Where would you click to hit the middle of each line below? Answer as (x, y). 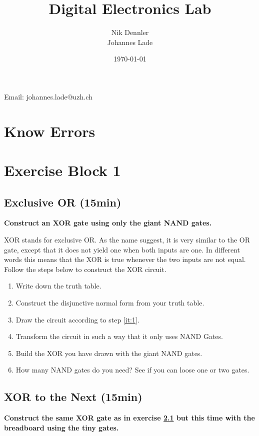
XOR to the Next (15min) (73, 397)
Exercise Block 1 (62, 170)
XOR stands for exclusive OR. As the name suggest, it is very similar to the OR (127, 240)
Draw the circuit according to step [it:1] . (77, 319)
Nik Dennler (130, 32)
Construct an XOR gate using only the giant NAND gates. (108, 223)
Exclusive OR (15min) (63, 202)
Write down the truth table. (58, 286)
